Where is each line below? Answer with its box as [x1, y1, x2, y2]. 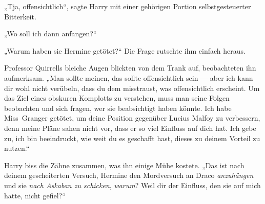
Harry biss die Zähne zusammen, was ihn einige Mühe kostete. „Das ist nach [4, 160, 244, 170]
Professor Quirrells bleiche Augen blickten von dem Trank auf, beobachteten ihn [4, 62, 256, 73]
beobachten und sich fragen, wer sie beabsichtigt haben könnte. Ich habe [4, 102, 232, 113]
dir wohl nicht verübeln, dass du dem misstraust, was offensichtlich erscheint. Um [4, 82, 260, 93]
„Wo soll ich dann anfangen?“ [4, 28, 97, 39]
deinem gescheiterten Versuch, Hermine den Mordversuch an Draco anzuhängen [4, 170, 254, 180]
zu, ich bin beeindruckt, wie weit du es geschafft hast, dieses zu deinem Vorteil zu [4, 132, 260, 143]
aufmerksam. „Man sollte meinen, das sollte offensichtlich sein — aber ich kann [4, 72, 253, 83]
